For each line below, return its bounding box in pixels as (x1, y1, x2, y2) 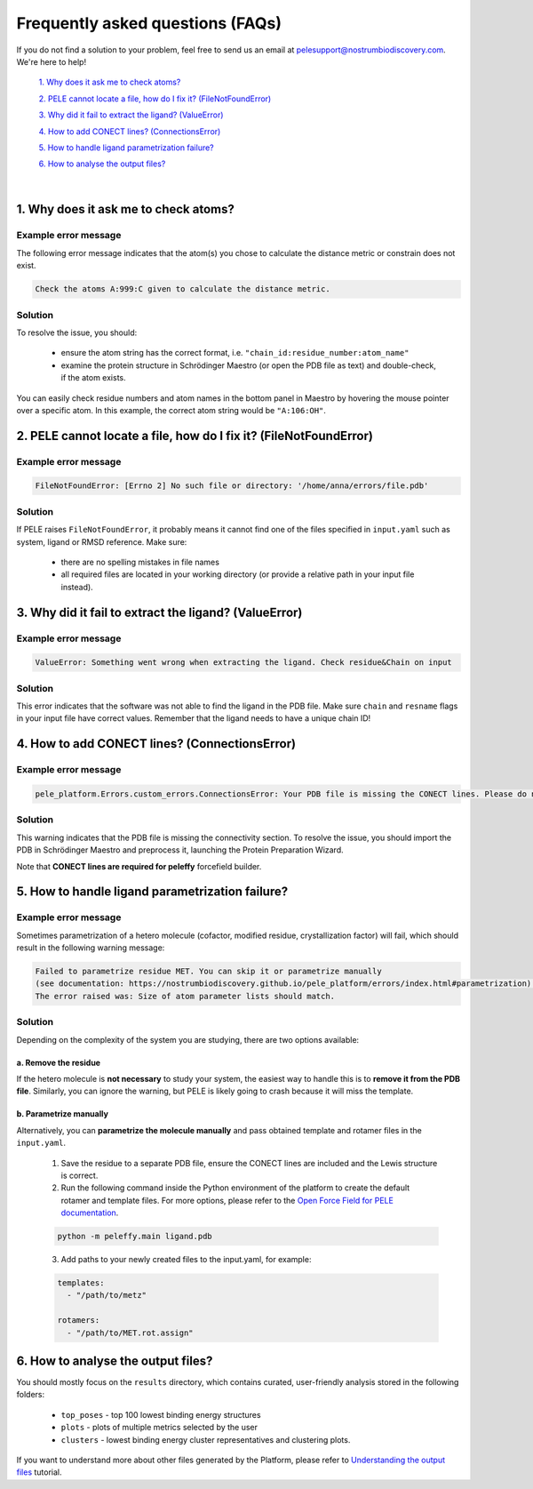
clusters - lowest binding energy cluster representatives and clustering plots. (60, 1434, 351, 1445)
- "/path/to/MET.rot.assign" (67, 1327, 195, 1338)
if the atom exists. (60, 372, 126, 383)
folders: (16, 1389, 44, 1400)
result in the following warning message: (16, 942, 165, 953)
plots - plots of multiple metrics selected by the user (60, 1422, 258, 1433)
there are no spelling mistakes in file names (60, 556, 219, 567)
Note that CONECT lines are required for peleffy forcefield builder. (16, 861, 262, 871)
